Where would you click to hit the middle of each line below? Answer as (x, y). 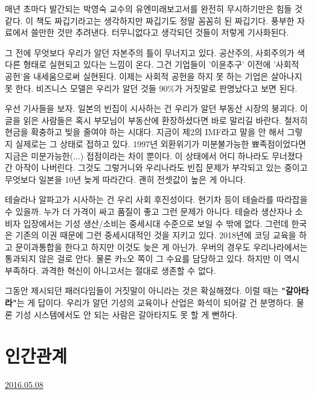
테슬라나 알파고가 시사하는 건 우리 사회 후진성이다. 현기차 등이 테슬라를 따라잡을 (156, 199)
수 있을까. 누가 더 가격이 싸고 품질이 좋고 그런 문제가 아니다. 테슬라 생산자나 (149, 211)
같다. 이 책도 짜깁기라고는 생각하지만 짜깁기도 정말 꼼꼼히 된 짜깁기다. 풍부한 (150, 20)
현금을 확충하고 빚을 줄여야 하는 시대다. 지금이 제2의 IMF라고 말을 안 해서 (145, 132)
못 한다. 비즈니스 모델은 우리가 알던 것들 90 (86, 88)
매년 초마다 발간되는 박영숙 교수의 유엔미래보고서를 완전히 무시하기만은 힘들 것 (154, 8)
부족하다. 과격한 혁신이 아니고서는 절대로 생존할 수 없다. (111, 270)
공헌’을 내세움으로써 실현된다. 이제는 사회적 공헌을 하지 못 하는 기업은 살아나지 (154, 76)
